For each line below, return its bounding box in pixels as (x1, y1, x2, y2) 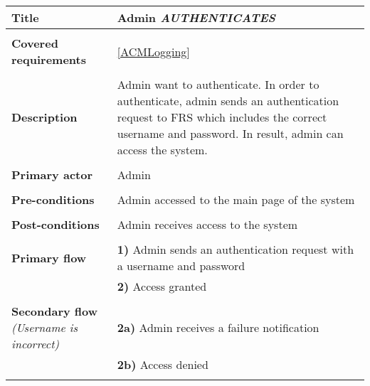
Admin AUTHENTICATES (117, 9, 275, 26)
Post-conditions (11, 216, 100, 232)
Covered (11, 35, 58, 51)
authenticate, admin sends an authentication (117, 92, 339, 109)
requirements (11, 51, 86, 68)
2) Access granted (117, 278, 207, 294)
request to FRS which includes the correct (117, 109, 327, 125)
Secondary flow (11, 303, 98, 319)
